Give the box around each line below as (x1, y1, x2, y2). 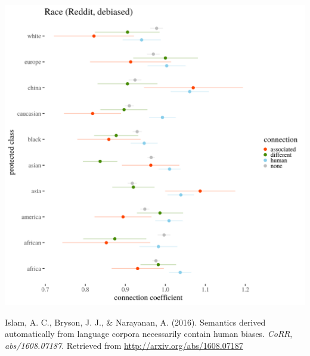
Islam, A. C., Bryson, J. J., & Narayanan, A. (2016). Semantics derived (5, 315, 266, 328)
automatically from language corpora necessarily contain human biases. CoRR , (5, 327, 293, 340)
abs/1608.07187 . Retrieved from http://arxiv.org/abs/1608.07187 (5, 339, 243, 351)
